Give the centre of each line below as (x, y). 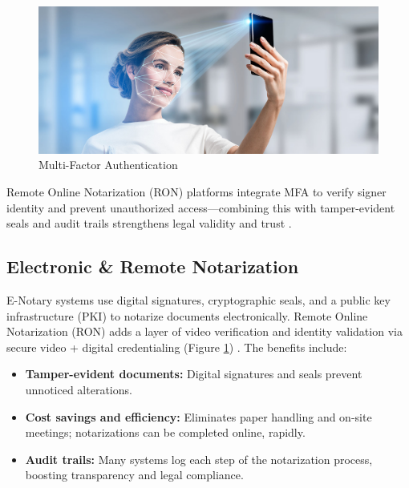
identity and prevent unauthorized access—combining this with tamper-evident (201, 207)
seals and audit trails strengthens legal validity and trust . (149, 223)
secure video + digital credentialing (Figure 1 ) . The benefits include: (177, 347)
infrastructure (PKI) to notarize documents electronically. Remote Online (187, 315)
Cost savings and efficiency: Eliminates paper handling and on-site (198, 416)
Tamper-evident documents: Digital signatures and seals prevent (194, 374)
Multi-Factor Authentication (108, 165)
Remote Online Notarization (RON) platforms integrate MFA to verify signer (196, 192)
